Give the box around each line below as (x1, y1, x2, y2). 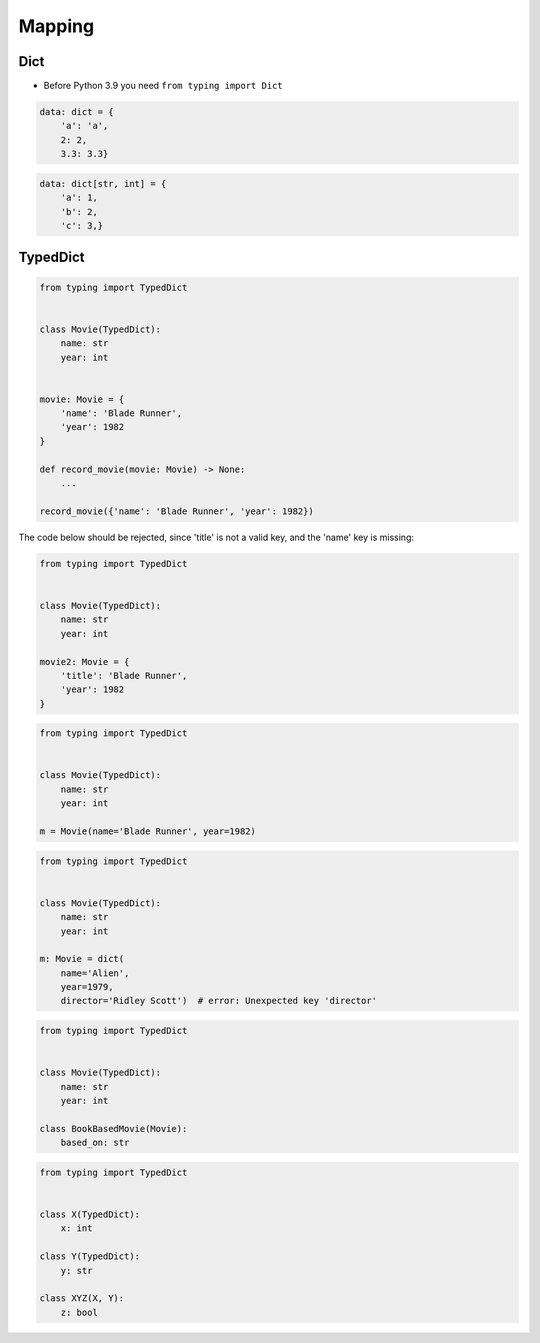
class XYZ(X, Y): (39, 1293, 125, 1304)
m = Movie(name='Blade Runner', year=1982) (39, 826, 257, 837)
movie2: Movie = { (39, 656, 130, 667)
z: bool (60, 1306, 99, 1318)
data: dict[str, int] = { (39, 178, 167, 189)
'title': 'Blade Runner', (60, 670, 188, 681)
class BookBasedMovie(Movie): (39, 1123, 188, 1134)
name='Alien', (60, 967, 130, 979)
